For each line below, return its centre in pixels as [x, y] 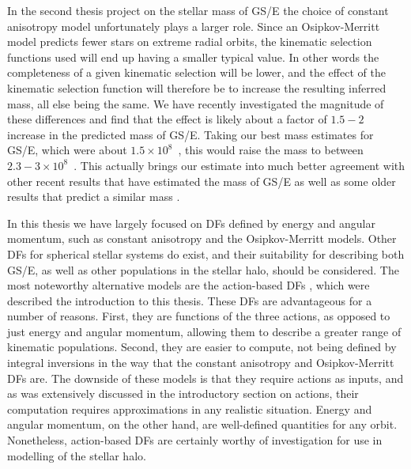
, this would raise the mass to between [271, 150]
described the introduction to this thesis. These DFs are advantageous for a [190, 300]
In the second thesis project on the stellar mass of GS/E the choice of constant [198, 10]
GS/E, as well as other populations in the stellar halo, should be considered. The [203, 269]
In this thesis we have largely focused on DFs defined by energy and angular [192, 223]
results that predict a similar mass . [94, 197]
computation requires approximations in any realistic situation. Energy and [190, 408]
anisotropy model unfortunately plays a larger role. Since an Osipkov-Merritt [194, 26]
